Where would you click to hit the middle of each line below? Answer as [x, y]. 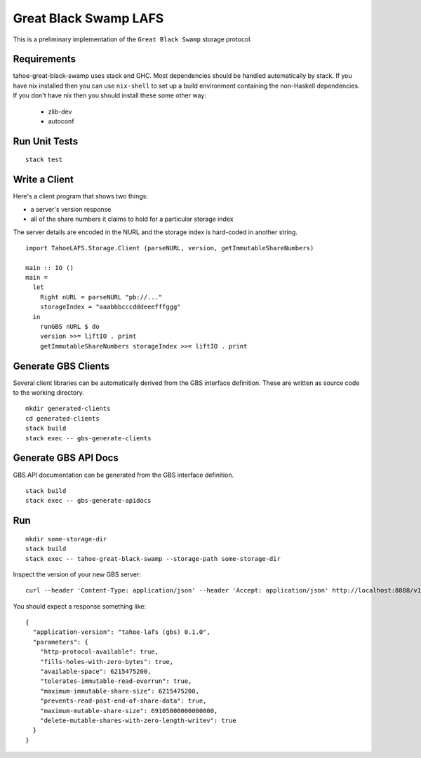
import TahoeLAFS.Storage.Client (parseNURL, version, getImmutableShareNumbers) [170, 248]
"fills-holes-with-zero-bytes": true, [107, 662]
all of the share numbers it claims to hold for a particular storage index [132, 219]
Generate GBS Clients [61, 366]
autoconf [61, 121]
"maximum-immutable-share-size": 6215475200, [120, 691]
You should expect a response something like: [80, 606]
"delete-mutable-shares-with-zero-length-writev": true [138, 720]
